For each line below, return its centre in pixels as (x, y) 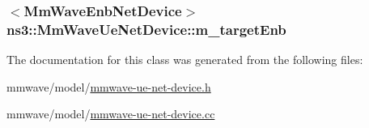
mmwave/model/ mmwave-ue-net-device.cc (111, 114)
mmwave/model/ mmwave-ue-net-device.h (109, 86)
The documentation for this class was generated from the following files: (185, 60)
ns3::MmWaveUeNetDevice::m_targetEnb (146, 29)
